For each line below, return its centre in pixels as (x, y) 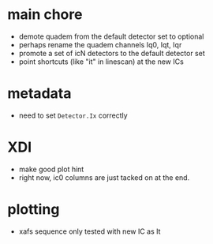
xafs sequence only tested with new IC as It (90, 231)
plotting (34, 209)
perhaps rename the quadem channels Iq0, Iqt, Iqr (100, 44)
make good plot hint (51, 169)
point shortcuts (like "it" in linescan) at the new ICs (101, 62)
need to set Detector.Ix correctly (73, 115)
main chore (45, 15)
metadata (39, 94)
